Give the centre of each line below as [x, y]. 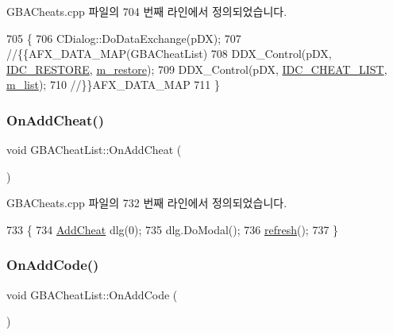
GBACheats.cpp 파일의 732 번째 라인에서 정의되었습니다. [147, 203]
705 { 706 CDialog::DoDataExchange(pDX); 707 [124, 38]
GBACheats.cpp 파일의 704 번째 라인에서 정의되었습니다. [147, 11]
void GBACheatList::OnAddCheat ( [94, 150]
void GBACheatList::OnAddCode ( [92, 294]
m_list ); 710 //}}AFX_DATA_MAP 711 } [114, 85]
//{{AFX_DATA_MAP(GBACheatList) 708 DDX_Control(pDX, [169, 54]
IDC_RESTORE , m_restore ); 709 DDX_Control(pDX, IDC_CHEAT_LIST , [197, 69]
